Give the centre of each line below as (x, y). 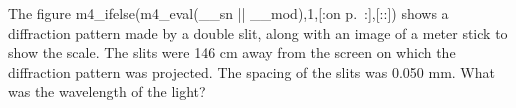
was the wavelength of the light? (107, 91)
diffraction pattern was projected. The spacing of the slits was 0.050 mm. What (251, 71)
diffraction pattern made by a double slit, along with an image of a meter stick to (258, 32)
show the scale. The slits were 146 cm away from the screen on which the (232, 52)
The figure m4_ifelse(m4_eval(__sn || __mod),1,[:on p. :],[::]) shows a (228, 13)
